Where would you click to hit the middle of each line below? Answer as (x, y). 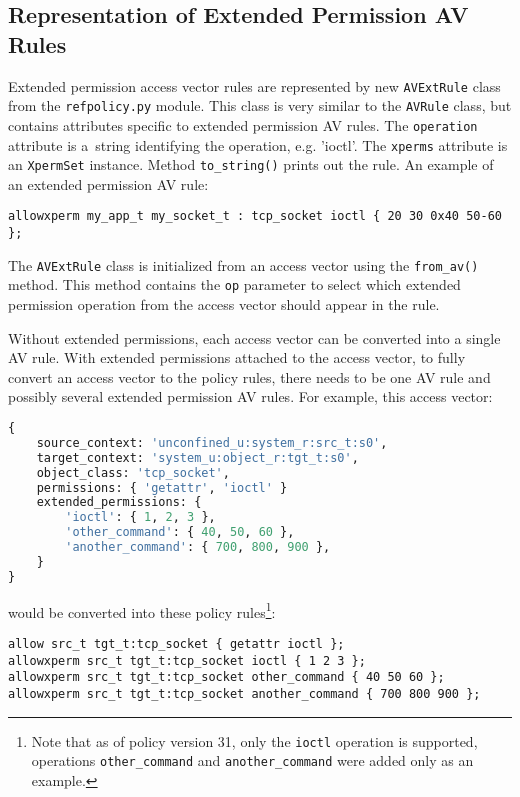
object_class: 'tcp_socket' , (133, 472)
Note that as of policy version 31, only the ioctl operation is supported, (254, 740)
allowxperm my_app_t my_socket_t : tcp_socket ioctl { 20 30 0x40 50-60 (255, 216)
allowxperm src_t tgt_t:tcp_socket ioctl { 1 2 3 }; (187, 660)
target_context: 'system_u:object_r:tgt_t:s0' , (197, 457)
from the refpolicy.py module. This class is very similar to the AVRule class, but (260, 105)
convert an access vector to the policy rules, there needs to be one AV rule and (249, 376)
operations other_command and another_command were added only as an (252, 760)
